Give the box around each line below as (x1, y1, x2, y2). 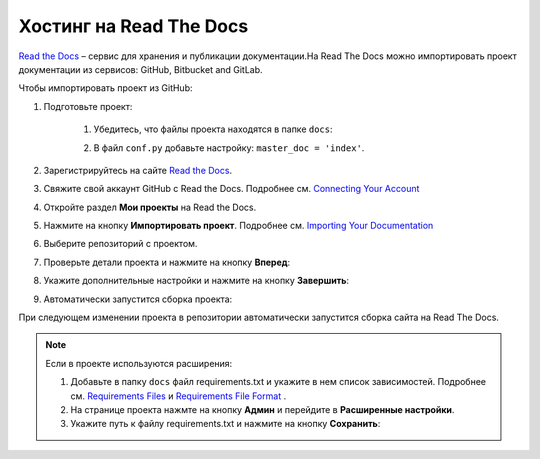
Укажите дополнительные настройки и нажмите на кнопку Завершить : (43, 275, 350, 287)
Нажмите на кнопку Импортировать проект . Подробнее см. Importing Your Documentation (43, 220, 434, 232)
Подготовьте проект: (43, 100, 133, 112)
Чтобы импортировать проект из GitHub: (18, 82, 194, 94)
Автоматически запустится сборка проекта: (43, 293, 233, 305)
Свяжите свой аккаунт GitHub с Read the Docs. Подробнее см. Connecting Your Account (43, 183, 420, 195)
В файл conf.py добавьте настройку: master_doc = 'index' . (93, 141, 365, 154)
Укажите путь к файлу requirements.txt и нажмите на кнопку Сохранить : (70, 418, 381, 430)
